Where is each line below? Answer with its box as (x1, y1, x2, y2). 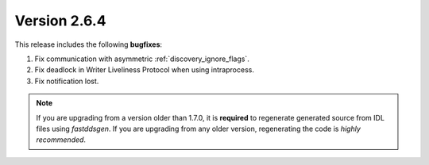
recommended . (36, 135, 87, 144)
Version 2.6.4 (14, 12, 106, 29)
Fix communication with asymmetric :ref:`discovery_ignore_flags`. (34, 54, 249, 63)
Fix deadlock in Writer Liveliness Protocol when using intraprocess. (34, 65, 254, 75)
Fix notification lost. (34, 76, 99, 86)
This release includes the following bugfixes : (14, 40, 163, 49)
